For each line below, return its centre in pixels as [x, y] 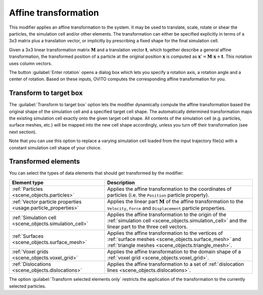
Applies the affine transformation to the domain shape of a [174, 252]
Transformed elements [45, 161]
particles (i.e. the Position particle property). [158, 195]
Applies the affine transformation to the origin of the [167, 215]
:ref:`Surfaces [28, 236]
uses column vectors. [30, 63]
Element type [28, 183]
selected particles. [28, 286]
